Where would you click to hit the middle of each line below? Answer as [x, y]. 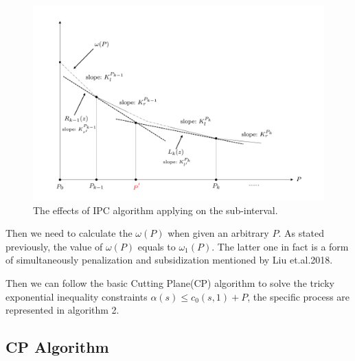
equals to [157, 246]
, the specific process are [299, 296]
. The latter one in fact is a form [280, 246]
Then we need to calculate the [69, 233]
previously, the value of [54, 246]
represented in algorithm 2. [62, 310]
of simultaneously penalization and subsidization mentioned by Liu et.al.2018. [169, 260]
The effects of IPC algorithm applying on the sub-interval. [156, 210]
